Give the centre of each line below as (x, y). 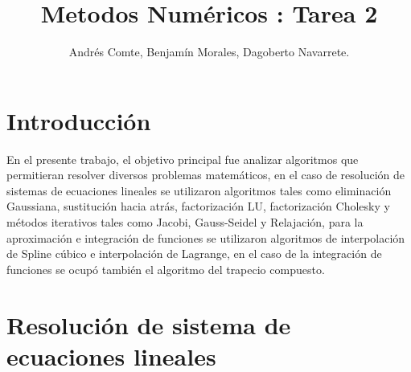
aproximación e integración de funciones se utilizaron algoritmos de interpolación (206, 237)
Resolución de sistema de (149, 324)
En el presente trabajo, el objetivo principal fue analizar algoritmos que (183, 159)
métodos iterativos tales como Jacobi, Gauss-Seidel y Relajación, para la (185, 222)
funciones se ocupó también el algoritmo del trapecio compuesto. (166, 269)
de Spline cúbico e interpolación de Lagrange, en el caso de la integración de (194, 253)
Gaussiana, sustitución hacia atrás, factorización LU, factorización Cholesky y (198, 206)
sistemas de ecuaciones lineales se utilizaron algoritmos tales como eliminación (199, 190)
